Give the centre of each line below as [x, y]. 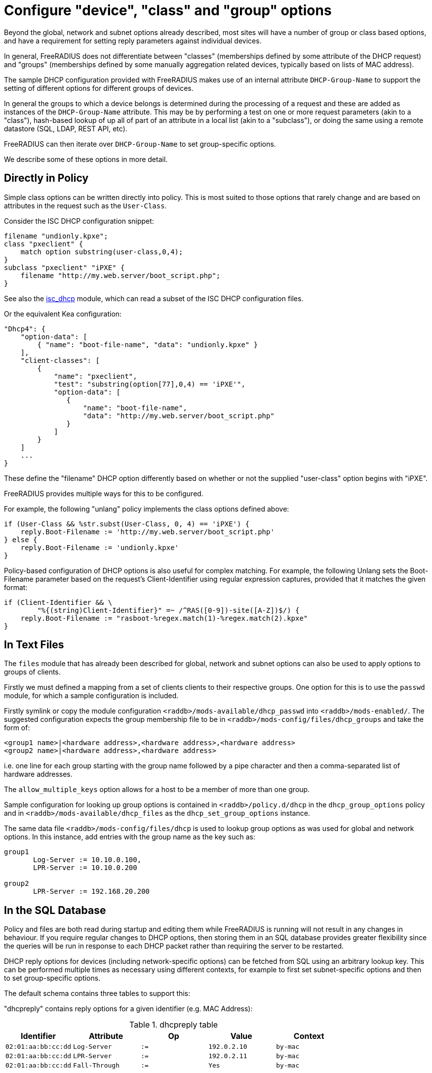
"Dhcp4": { [25, 329]
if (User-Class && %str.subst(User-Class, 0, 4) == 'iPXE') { [127, 524]
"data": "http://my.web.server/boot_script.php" [179, 416]
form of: [17, 728]
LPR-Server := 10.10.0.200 [85, 868]
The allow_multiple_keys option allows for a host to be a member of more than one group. [157, 790]
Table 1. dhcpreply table [174, 1025]
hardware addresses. [38, 774]
